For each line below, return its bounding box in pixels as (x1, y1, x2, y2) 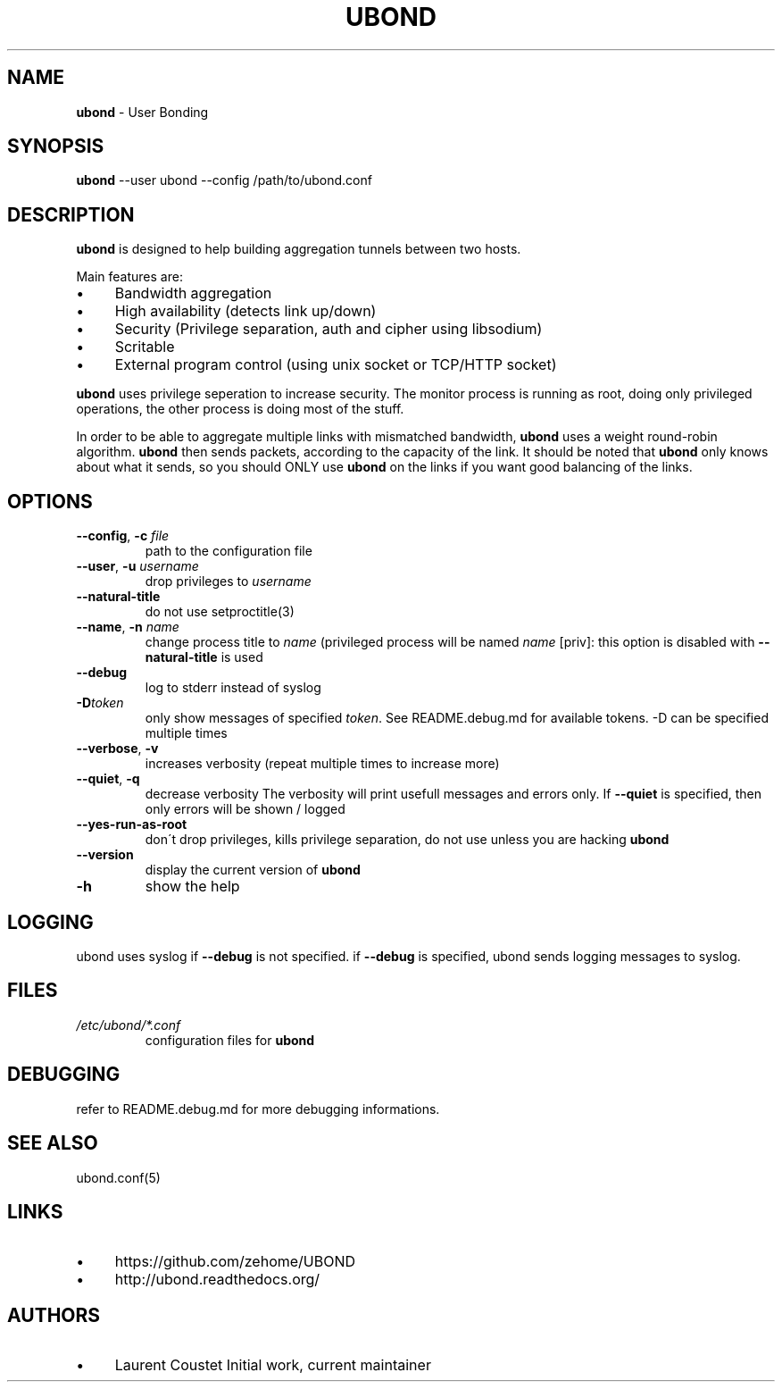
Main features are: (76, 269, 183, 285)
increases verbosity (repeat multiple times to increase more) (145, 756, 500, 772)
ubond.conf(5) (76, 1169, 161, 1185)
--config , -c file (76, 528, 170, 544)
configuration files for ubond (145, 1032, 315, 1048)
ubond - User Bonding (76, 104, 209, 120)
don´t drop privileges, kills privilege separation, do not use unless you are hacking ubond (145, 832, 670, 848)
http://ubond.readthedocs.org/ (114, 1270, 320, 1289)
